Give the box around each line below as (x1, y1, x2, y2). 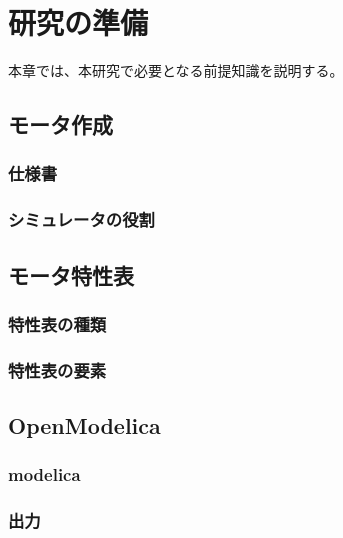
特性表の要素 (8, 357, 107, 382)
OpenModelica (8, 410, 161, 441)
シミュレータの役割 (8, 207, 155, 232)
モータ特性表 (8, 259, 134, 290)
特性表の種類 (8, 311, 107, 336)
